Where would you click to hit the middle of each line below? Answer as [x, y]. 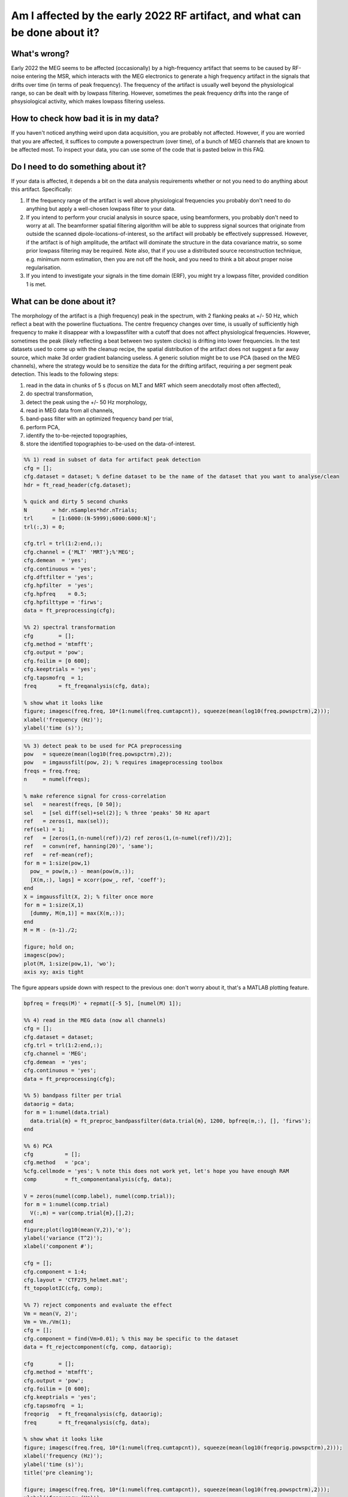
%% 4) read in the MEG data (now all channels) [95, 1020]
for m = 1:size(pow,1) [57, 863]
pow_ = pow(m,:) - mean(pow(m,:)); [82, 872]
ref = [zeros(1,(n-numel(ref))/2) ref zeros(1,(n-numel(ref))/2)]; [128, 838]
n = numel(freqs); [57, 779]
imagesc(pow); [44, 955]
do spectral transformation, [60, 394]
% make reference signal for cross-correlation [95, 796]
